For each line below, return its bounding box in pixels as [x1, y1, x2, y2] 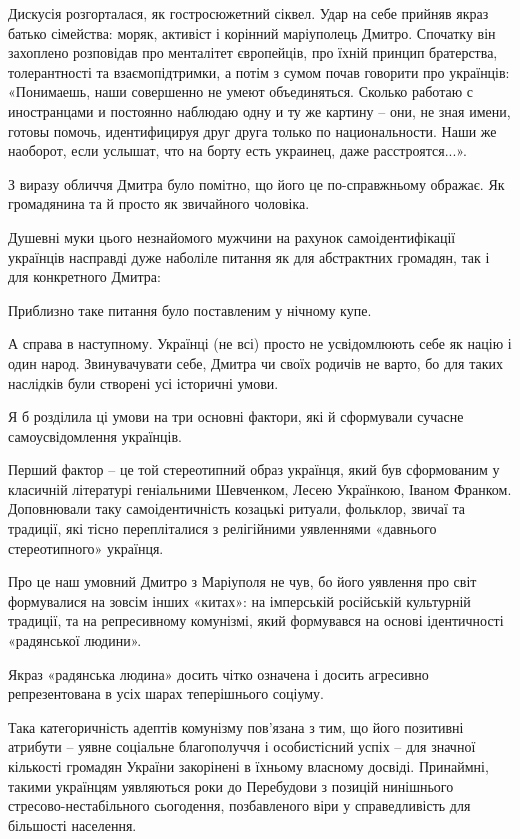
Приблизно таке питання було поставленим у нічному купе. [8, 299, 372, 320]
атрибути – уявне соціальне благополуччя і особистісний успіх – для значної [8, 736, 476, 757]
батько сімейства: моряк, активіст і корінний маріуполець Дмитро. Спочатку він [8, 22, 496, 43]
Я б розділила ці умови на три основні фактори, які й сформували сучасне [8, 406, 464, 427]
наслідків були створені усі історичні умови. [8, 372, 279, 393]
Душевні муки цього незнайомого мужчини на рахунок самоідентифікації [8, 226, 456, 247]
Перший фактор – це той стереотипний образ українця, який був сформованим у [8, 459, 500, 480]
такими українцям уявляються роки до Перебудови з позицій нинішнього [8, 775, 454, 796]
